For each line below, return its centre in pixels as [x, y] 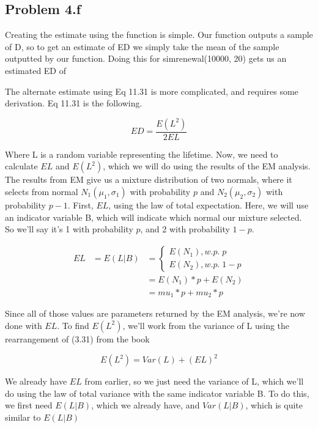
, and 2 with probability [185, 229]
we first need [29, 405]
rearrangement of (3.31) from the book [77, 338]
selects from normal [42, 191]
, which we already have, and [146, 405]
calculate [21, 166]
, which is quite [274, 405]
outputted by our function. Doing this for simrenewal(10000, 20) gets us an [146, 58]
